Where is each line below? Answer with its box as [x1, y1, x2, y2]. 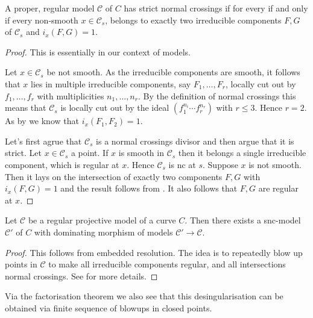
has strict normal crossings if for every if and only [124, 2, 308, 14]
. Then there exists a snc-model [185, 214, 301, 226]
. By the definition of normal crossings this [138, 89, 296, 102]
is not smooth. [248, 158, 302, 170]
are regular [258, 182, 299, 195]
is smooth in [118, 146, 164, 159]
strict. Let [5, 146, 42, 159]
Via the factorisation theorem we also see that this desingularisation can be [5, 290, 283, 302]
